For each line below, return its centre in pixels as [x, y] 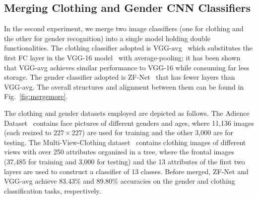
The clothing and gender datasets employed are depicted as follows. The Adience [127, 113]
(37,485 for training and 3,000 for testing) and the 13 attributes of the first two [125, 161]
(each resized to [28, 132]
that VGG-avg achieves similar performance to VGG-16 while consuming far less [127, 67]
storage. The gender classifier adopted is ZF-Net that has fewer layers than [120, 77]
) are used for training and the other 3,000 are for [158, 132]
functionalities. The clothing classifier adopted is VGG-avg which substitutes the [128, 48]
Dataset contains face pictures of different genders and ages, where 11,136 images [129, 123]
